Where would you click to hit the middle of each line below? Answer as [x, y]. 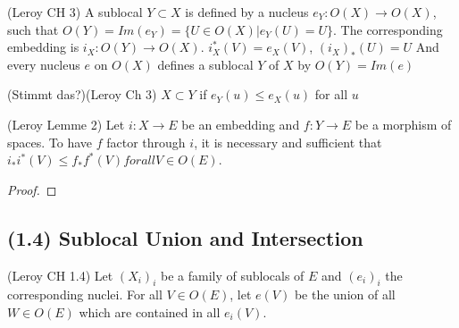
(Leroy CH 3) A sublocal [75, 12]
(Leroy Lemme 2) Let [66, 124]
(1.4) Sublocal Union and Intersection [185, 237]
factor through [146, 142]
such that [33, 29]
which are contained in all [150, 311]
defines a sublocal [205, 64]
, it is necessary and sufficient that [288, 142]
